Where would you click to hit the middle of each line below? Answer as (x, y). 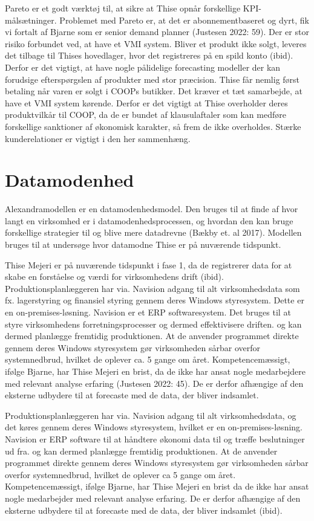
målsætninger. (31, 20)
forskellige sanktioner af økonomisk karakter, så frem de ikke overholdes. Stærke (153, 126)
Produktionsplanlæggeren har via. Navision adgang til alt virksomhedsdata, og (151, 415)
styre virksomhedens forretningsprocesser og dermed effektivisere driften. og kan (153, 324)
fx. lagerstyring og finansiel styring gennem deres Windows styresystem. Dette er (155, 300)
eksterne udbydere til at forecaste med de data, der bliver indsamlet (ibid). (144, 510)
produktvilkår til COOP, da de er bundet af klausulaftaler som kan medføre (146, 115)
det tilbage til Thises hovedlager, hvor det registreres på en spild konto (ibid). (149, 55)
